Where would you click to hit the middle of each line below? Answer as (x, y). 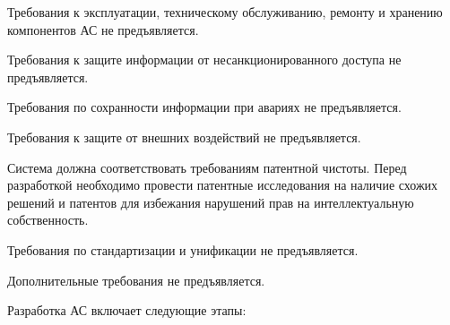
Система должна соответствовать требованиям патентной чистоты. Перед (207, 167)
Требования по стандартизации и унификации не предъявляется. (183, 249)
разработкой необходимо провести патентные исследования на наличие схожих (223, 185)
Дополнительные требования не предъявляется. (136, 280)
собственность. (48, 220)
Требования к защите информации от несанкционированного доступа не (204, 60)
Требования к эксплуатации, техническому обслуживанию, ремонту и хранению (225, 12)
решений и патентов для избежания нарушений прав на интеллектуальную (211, 202)
